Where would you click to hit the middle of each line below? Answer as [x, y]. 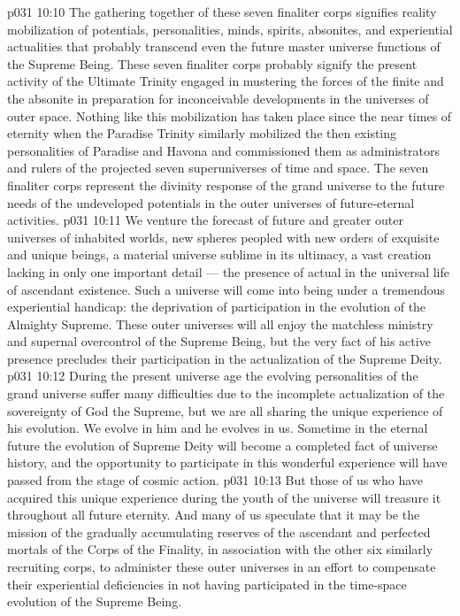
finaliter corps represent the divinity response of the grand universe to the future [226, 185]
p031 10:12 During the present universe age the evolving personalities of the [213, 376]
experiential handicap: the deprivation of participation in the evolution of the [217, 307]
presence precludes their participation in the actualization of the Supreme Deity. [225, 358]
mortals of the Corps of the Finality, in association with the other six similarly [220, 549]
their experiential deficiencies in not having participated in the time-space [207, 584]
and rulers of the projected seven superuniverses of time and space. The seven [218, 168]
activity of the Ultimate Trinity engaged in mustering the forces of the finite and [226, 81]
